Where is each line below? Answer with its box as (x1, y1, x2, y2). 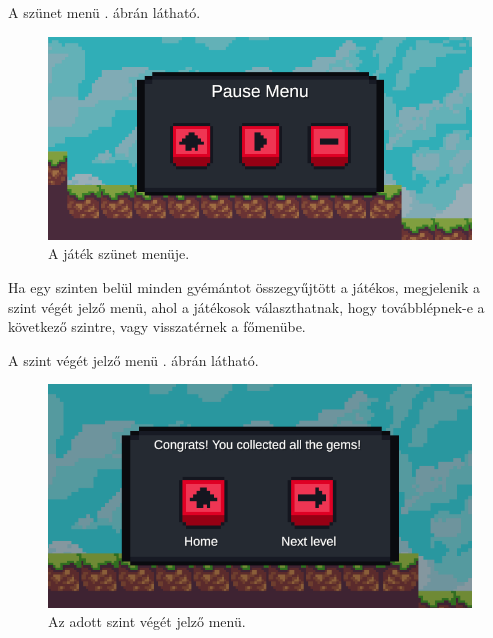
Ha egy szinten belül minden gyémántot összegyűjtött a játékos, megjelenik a (8, 276, 480, 297)
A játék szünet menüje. (48, 243, 190, 264)
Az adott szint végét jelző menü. (48, 611, 246, 632)
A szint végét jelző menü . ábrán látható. (8, 349, 259, 370)
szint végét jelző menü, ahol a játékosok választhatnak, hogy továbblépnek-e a (8, 296, 485, 317)
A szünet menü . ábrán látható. (8, 2, 201, 22)
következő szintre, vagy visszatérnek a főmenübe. (8, 316, 306, 337)
